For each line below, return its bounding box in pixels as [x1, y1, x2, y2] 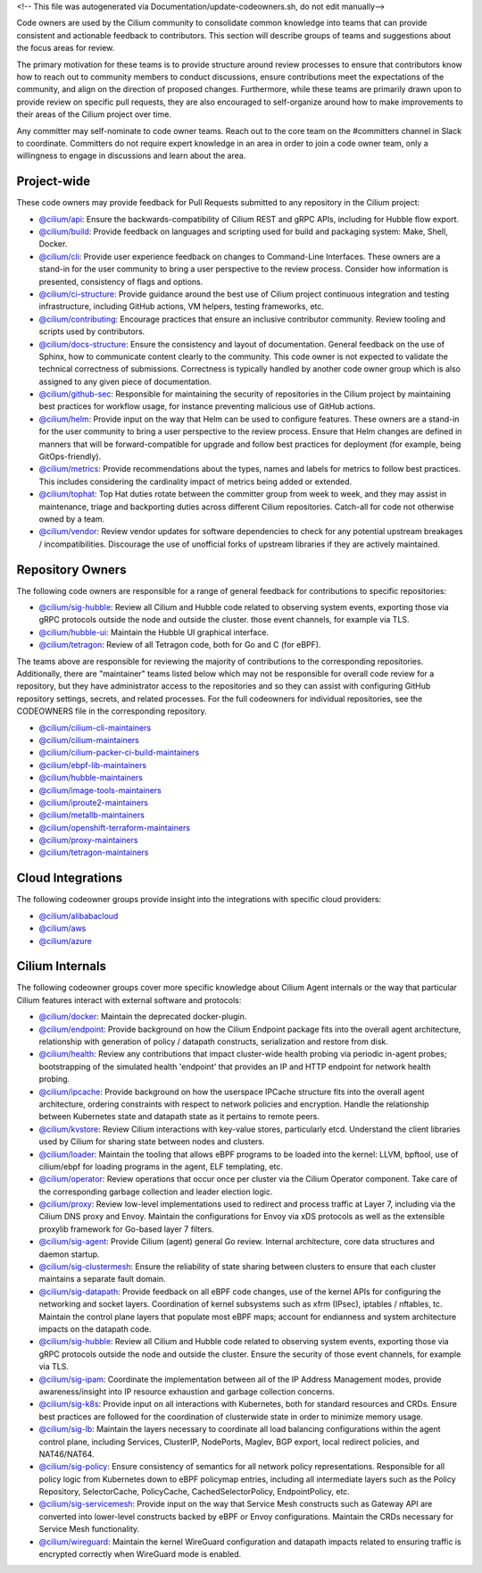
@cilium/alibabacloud [38, 910, 119, 921]
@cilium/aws [38, 923, 87, 933]
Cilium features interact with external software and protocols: [16, 994, 242, 1005]
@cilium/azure [38, 935, 93, 946]
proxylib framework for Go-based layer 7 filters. [38, 1224, 214, 1234]
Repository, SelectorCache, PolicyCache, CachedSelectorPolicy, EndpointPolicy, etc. [38, 1486, 350, 1497]
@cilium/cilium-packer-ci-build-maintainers [38, 747, 200, 758]
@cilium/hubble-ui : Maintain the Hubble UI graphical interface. [38, 626, 270, 638]
